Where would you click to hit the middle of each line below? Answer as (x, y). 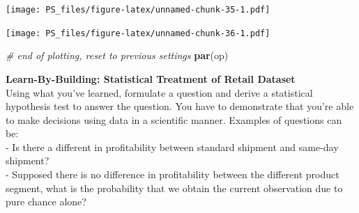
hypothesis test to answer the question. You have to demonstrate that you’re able (180, 106)
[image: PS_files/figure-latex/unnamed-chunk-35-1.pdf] (138, 10)
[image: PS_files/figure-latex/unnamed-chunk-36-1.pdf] (138, 33)
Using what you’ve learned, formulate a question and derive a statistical (159, 92)
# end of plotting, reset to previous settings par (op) (117, 55)
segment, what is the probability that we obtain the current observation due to (174, 188)
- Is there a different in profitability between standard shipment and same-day (172, 147)
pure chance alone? (46, 202)
